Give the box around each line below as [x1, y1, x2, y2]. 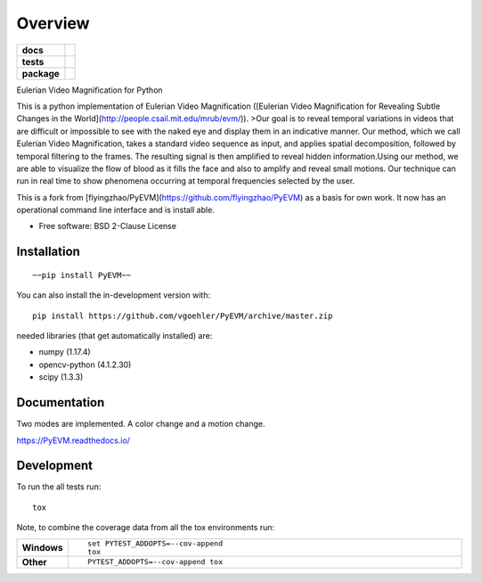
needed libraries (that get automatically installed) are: [16, 331, 213, 341]
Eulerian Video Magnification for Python [16, 85, 164, 95]
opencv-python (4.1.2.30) [38, 359, 132, 370]
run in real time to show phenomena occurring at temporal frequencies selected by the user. [16, 176, 355, 186]
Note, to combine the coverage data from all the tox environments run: [16, 522, 275, 533]
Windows [21, 541, 63, 553]
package [21, 67, 60, 79]
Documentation [16, 395, 105, 410]
